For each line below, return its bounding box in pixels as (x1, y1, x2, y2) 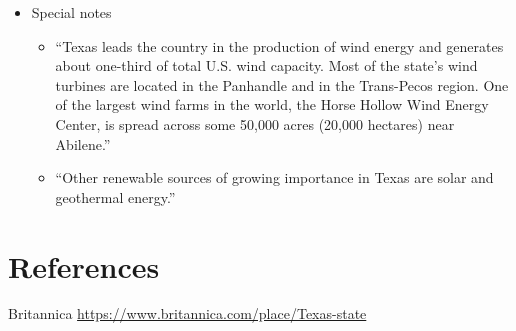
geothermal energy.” (55, 186, 176, 207)
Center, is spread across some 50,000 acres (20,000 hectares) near (55, 113, 455, 134)
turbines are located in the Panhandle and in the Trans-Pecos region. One (55, 74, 509, 95)
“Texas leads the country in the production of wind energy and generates (55, 35, 504, 56)
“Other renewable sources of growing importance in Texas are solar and (55, 167, 494, 188)
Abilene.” (55, 133, 111, 154)
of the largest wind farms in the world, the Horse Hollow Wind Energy (55, 94, 489, 115)
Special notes (31, 2, 112, 22)
